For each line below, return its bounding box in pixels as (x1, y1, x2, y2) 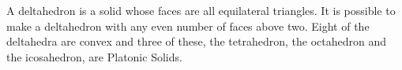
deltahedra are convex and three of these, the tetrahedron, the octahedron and (6, 33, 386, 50)
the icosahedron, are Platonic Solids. (6, 48, 182, 64)
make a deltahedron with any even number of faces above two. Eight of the (6, 17, 370, 34)
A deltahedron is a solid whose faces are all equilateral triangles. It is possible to (6, 2, 396, 18)
